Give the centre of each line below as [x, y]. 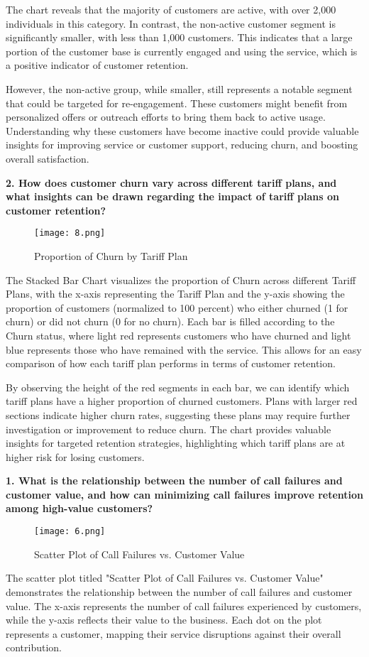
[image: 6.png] [70, 532]
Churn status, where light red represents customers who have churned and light [178, 335]
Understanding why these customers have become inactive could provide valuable [182, 130]
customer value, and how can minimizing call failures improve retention [184, 494]
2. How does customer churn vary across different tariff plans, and [171, 182]
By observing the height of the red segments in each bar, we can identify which [178, 387]
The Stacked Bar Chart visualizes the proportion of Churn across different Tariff [181, 279]
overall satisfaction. [48, 158]
